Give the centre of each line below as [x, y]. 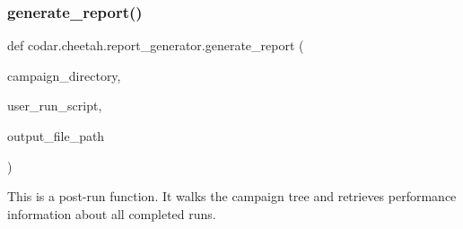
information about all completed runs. [112, 213]
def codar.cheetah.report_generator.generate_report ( [156, 45]
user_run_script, [55, 106]
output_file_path [56, 136]
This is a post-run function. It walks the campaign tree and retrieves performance [232, 196]
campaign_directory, [64, 75]
